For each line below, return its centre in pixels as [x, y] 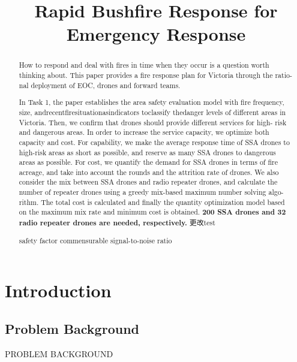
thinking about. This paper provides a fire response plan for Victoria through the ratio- [155, 75]
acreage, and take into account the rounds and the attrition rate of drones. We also [149, 172]
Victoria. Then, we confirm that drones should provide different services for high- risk [153, 122]
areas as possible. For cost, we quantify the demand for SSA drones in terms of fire [148, 162]
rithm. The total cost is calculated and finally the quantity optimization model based [152, 202]
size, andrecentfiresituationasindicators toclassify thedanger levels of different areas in [152, 112]
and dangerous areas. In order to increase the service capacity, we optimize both [144, 132]
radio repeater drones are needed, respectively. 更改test [117, 223]
